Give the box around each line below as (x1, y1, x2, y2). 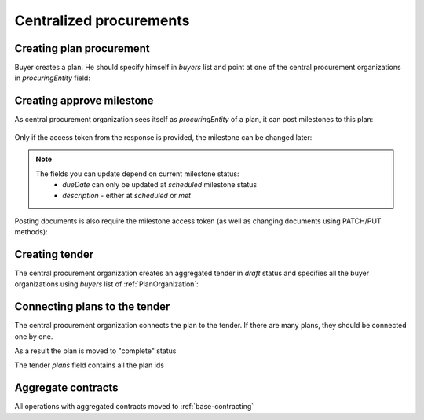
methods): (14, 227, 48, 237)
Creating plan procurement (14, 42, 150, 55)
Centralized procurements (14, 12, 190, 29)
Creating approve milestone (14, 94, 154, 108)
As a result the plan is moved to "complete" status (14, 346, 177, 356)
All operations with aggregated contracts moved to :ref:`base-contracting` (14, 402, 254, 411)
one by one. (14, 331, 53, 341)
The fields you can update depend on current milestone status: (35, 169, 239, 179)
